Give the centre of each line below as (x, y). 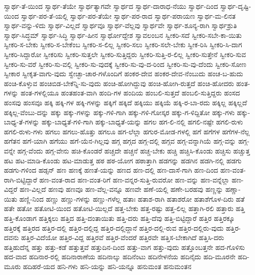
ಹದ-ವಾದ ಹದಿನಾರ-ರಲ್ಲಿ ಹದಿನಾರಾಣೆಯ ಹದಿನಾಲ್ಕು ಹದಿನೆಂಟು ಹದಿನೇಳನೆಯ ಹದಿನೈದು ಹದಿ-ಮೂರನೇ (120, 257)
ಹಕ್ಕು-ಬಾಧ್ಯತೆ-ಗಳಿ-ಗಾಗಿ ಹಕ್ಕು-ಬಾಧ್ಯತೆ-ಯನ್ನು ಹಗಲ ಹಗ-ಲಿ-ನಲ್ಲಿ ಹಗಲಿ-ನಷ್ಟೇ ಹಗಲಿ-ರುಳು (142, 122)
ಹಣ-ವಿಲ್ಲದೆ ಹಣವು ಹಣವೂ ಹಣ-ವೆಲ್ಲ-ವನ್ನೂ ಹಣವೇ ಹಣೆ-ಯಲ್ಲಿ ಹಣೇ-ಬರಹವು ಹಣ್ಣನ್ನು (121, 189)
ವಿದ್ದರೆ (11, 189)
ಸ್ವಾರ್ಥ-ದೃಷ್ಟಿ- (236, 6)
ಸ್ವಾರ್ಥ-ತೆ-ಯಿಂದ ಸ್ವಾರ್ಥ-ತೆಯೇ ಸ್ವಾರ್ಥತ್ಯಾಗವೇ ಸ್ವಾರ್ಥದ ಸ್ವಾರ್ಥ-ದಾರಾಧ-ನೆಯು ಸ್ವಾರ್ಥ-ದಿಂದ (111, 6)
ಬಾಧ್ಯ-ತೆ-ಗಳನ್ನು (22, 122)
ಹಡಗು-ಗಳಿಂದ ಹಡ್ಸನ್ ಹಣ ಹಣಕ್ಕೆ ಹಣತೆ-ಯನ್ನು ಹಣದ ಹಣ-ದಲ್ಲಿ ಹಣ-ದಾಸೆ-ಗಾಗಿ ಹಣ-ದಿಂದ (111, 170)
